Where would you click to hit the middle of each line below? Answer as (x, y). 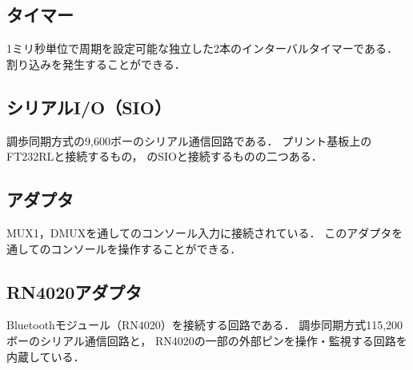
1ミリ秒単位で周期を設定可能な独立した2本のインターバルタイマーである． (202, 48)
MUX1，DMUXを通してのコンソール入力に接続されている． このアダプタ (199, 232)
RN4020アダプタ (74, 291)
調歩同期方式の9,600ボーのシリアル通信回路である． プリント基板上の (189, 140)
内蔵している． (46, 356)
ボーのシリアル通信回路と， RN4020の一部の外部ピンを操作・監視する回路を (207, 340)
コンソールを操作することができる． (146, 248)
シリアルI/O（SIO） (89, 107)
